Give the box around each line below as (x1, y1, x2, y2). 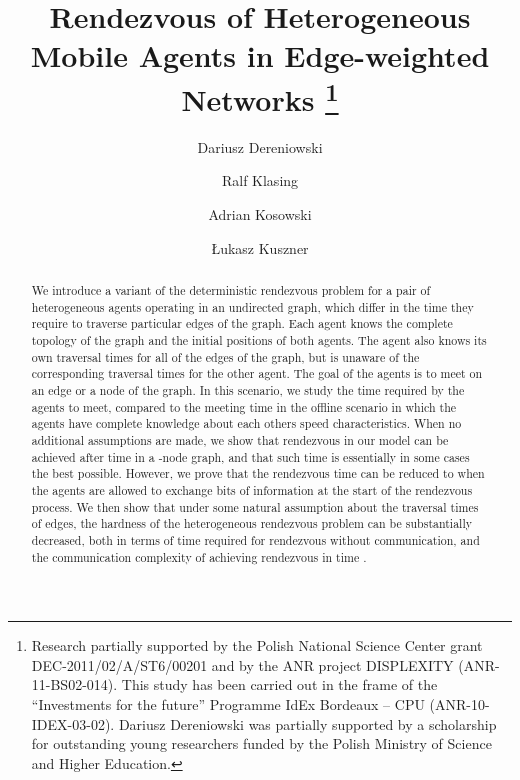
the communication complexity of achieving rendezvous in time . (31, 548, 367, 565)
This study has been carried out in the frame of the (121, 674, 438, 695)
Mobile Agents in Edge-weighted (30, 35, 490, 76)
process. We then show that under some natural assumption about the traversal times (31, 498, 479, 515)
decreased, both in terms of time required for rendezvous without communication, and (31, 531, 480, 548)
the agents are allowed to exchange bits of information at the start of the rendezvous (31, 481, 473, 498)
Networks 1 (181, 74, 339, 119)
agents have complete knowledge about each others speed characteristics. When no (31, 415, 462, 432)
